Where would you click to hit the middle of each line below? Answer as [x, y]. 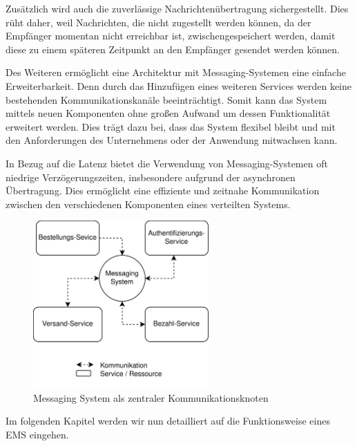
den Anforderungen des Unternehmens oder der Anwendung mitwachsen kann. [172, 140]
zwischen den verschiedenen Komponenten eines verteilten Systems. [148, 204]
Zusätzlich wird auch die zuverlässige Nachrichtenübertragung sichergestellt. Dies [177, 8]
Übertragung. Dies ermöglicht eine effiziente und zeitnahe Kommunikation [163, 191]
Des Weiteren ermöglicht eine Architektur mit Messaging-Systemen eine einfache [176, 72]
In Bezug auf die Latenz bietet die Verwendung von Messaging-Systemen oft [167, 163]
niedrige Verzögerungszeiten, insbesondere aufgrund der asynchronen [151, 177]
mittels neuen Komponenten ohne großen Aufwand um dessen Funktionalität [168, 113]
